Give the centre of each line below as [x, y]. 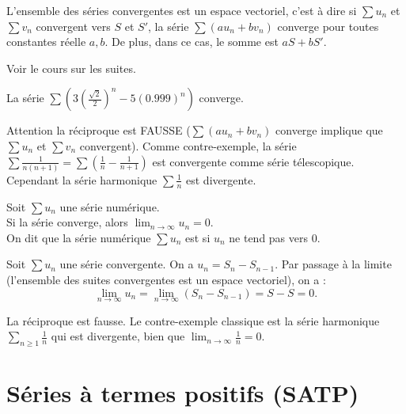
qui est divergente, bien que [118, 336]
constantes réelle [46, 42]
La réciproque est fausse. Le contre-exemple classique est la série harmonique [193, 320]
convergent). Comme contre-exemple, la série [188, 145]
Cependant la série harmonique [82, 179]
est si [198, 237]
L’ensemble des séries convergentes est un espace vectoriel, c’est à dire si [182, 10]
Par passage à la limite [336, 264]
